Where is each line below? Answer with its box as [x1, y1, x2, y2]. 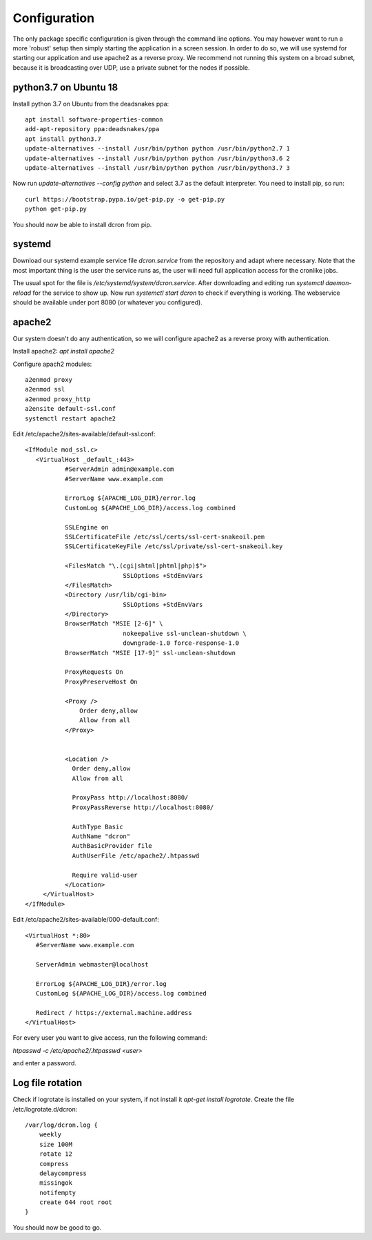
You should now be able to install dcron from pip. [12, 220, 152, 229]
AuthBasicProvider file [72, 842, 153, 850]
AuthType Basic [72, 822, 123, 831]
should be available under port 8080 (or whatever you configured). [12, 298, 203, 307]
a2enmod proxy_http [25, 395, 91, 403]
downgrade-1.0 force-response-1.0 [123, 639, 240, 647]
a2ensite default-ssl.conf [25, 405, 116, 413]
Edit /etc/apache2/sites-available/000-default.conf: [12, 916, 160, 924]
